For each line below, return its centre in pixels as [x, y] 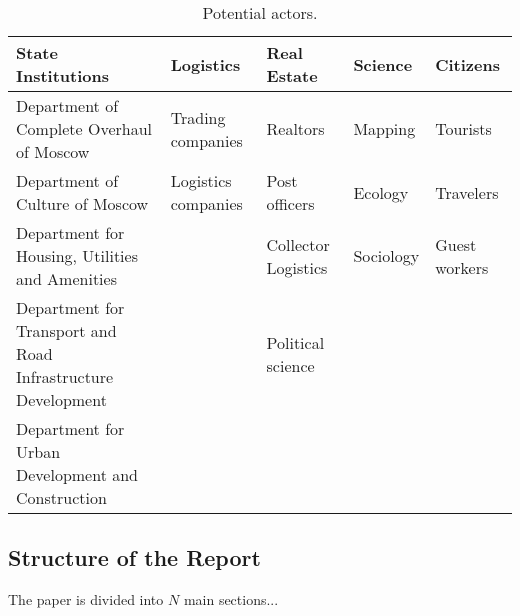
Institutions [63, 75]
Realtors [295, 128]
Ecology [381, 192]
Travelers [467, 192]
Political [295, 342]
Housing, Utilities [77, 255]
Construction [61, 497]
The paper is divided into [86, 599]
